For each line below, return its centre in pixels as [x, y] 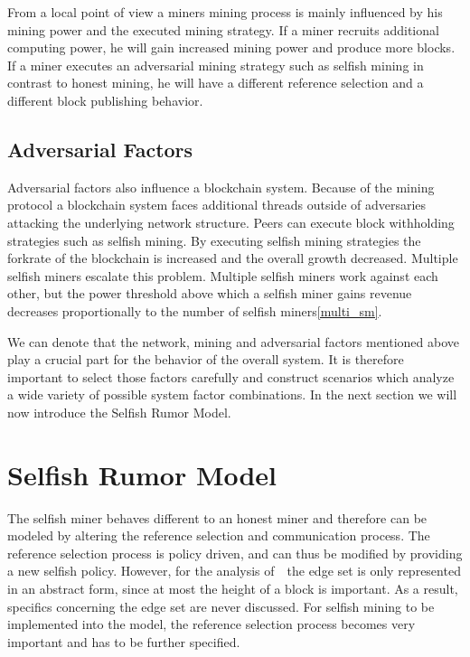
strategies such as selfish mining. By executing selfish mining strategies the [214, 240]
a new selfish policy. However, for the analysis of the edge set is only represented [234, 571]
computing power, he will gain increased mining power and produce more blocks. [231, 47]
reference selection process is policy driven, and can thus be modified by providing [235, 553]
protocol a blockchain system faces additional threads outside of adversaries [217, 205]
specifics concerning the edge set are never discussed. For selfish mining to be [221, 606]
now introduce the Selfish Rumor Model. [119, 412]
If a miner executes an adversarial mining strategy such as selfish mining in [216, 65]
